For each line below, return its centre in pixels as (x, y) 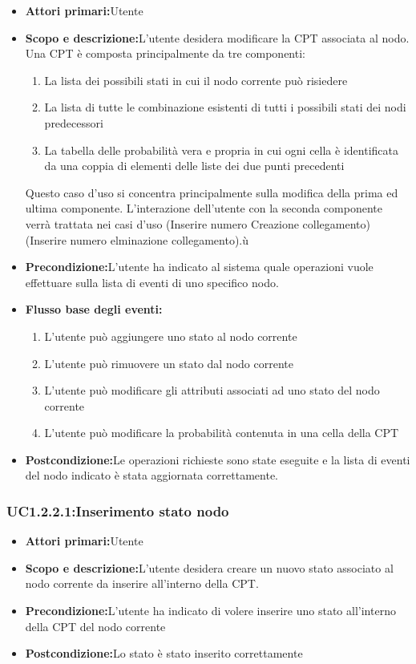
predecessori (74, 122)
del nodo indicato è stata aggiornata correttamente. (151, 475)
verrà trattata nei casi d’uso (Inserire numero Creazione (162, 223)
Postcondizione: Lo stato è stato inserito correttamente (164, 653)
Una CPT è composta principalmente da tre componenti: (165, 53)
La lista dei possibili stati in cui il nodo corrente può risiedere (196, 80)
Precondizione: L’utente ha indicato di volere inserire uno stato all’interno (210, 611)
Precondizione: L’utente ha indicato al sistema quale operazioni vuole (199, 267)
